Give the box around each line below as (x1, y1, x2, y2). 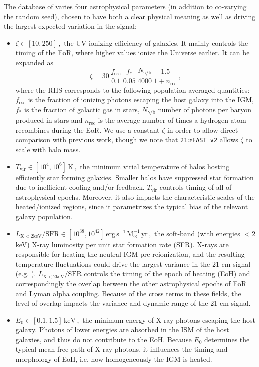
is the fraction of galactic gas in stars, (24, 104, 140, 114)
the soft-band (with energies (154, 228, 240, 238)
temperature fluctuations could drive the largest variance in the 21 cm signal (15, 258, 251, 269)
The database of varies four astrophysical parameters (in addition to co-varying (4, 1, 247, 11)
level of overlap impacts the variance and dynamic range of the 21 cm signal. (15, 298, 251, 308)
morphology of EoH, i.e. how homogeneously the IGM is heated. (15, 354, 212, 364)
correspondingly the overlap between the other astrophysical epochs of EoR (15, 278, 247, 288)
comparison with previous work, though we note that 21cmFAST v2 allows (15, 134, 238, 145)
